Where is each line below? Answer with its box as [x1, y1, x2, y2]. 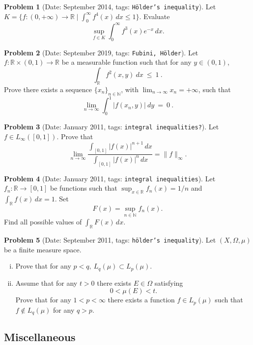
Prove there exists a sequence [4, 84, 92, 94]
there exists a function [108, 295, 175, 305]
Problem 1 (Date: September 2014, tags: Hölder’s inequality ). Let [4, 1, 216, 11]
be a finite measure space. [4, 244, 82, 254]
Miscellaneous [4, 329, 76, 344]
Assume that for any [15, 277, 78, 288]
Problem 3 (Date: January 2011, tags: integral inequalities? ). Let [4, 121, 219, 131]
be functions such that [50, 183, 117, 193]
